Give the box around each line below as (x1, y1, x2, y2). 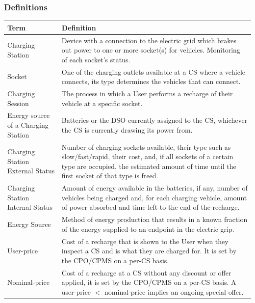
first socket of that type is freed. (61, 170, 158, 181)
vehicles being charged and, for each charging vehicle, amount (61, 192, 247, 202)
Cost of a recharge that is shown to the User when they (61, 236, 229, 246)
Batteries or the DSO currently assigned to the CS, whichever (61, 115, 248, 125)
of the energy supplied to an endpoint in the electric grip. (61, 223, 234, 234)
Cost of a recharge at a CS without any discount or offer (61, 267, 231, 277)
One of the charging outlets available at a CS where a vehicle (61, 66, 246, 77)
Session (7, 98, 29, 108)
